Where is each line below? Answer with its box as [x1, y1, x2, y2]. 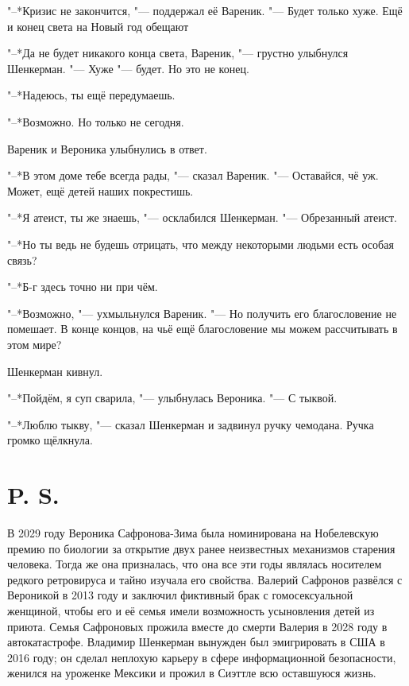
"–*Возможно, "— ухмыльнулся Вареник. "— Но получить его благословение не [7, 304, 397, 321]
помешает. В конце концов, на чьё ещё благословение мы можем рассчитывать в [7, 320, 398, 337]
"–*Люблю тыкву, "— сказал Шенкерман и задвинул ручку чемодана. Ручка [7, 416, 374, 432]
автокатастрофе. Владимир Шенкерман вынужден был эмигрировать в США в [7, 634, 385, 650]
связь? [7, 251, 37, 268]
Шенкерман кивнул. [7, 362, 103, 379]
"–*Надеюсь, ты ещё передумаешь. [7, 87, 176, 103]
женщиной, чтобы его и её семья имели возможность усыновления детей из [7, 602, 375, 618]
